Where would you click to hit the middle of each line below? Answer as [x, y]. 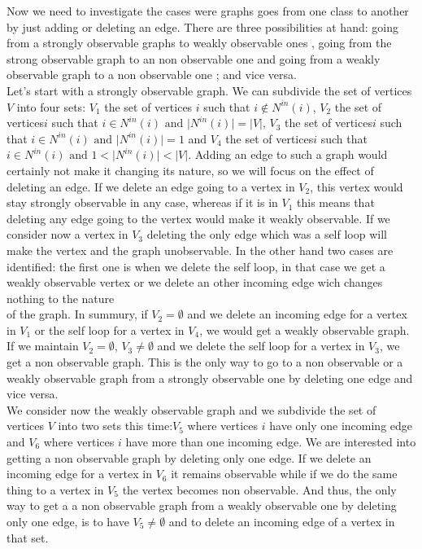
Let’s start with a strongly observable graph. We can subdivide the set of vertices [209, 90]
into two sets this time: [115, 426]
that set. [28, 537]
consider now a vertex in [67, 234]
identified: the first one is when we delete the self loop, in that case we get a [196, 266]
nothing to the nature [61, 298]
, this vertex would [357, 186]
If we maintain [43, 346]
